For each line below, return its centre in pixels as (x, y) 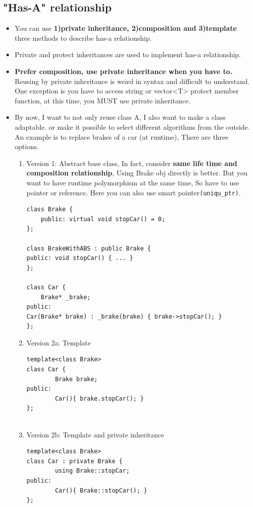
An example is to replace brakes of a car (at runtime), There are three (122, 136)
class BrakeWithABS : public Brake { (89, 248)
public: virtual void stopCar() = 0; (103, 219)
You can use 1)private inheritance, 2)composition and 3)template (126, 28)
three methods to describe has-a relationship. (83, 38)
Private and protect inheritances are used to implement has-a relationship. (128, 54)
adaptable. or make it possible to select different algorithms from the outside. (132, 127)
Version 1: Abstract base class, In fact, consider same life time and (132, 163)
